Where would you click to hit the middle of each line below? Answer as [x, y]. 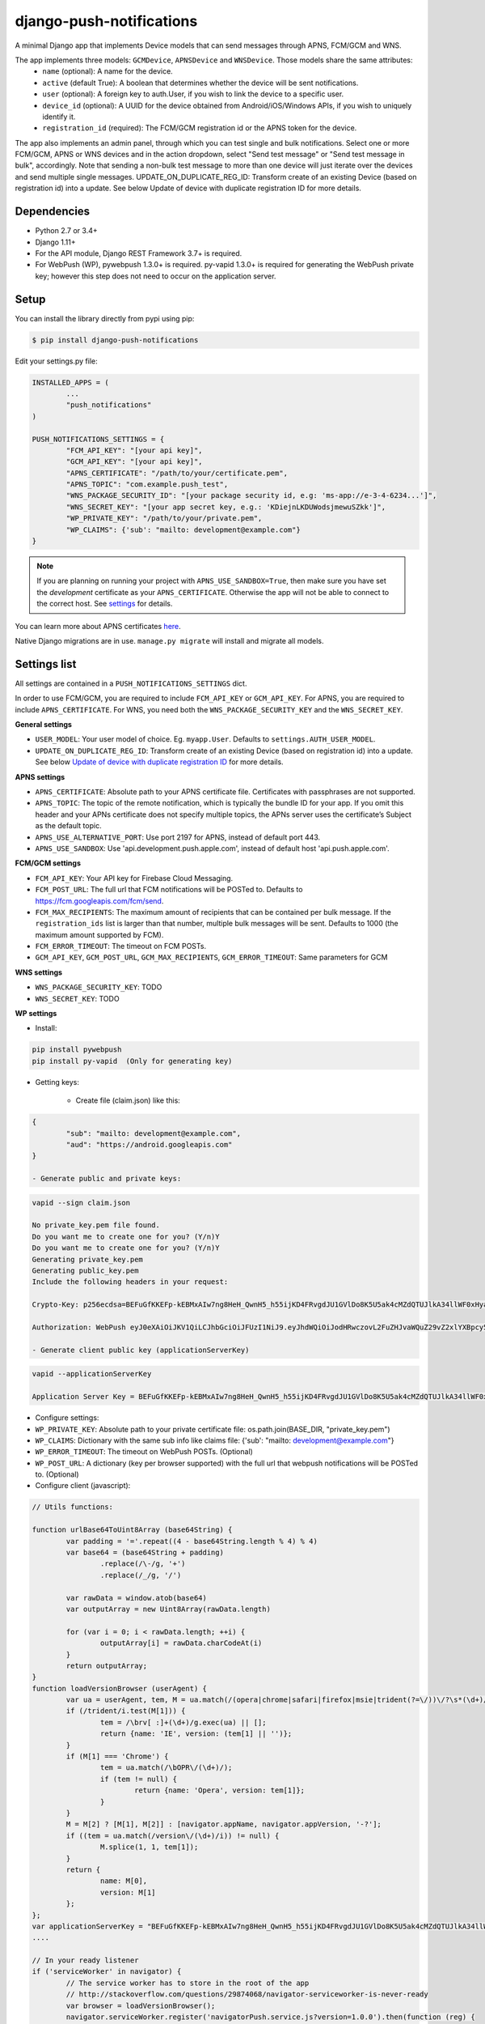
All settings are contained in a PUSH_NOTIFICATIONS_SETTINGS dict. [131, 683]
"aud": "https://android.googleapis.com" [149, 1144]
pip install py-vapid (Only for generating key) [132, 1061]
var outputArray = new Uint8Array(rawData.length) [168, 1609]
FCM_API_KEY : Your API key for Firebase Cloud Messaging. [134, 878]
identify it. [59, 117]
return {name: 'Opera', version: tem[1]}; [219, 1790]
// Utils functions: [72, 1507]
